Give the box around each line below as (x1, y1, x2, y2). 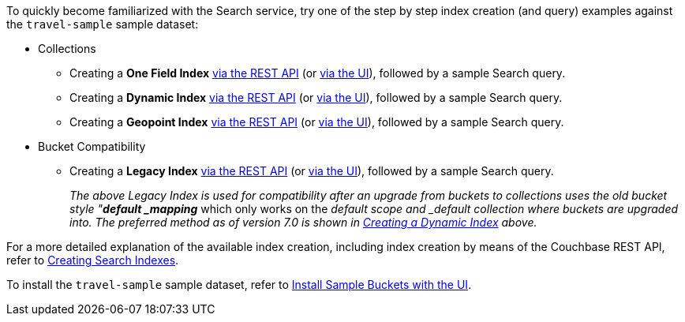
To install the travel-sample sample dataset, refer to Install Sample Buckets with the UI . (6, 278, 472, 291)
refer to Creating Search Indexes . (6, 253, 179, 267)
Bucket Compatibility (38, 140, 146, 153)
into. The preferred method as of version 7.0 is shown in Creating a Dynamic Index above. (69, 215, 537, 229)
